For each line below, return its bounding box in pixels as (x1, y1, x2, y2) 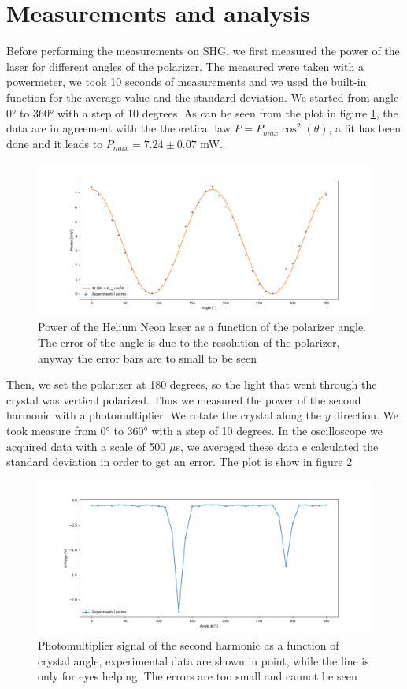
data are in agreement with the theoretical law (6, 120, 231, 136)
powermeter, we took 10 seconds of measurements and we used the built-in (6, 73, 367, 90)
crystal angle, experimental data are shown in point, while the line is (38, 652, 369, 669)
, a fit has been (328, 120, 401, 136)
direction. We (334, 407, 398, 423)
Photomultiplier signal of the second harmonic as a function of (38, 637, 339, 654)
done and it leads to (6, 135, 103, 151)
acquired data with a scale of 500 (6, 438, 166, 454)
